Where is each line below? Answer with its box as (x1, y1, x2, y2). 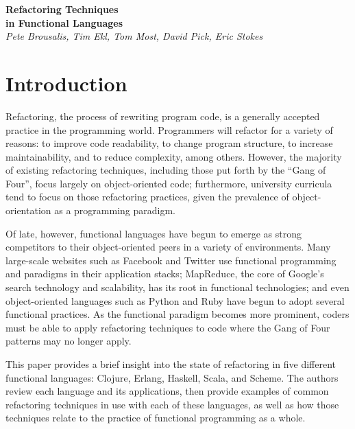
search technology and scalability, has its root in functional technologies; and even (5, 280, 350, 294)
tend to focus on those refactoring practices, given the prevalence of (5, 189, 289, 204)
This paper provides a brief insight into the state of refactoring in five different (5, 357, 336, 371)
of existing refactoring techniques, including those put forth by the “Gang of (5, 163, 326, 177)
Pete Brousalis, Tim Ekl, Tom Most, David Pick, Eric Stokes (5, 29, 263, 43)
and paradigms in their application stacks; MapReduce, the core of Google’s (5, 266, 324, 281)
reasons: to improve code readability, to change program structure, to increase (5, 136, 333, 150)
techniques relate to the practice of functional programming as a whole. (5, 410, 306, 425)
